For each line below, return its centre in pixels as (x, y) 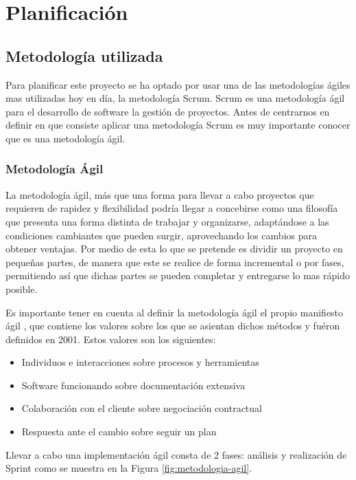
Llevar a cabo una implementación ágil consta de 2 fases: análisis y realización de (176, 454)
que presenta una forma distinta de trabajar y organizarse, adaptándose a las (167, 221)
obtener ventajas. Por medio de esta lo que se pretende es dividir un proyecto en (174, 249)
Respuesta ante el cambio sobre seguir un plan (119, 432)
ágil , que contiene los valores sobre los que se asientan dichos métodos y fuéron (173, 326)
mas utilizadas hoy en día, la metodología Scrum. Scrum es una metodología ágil (175, 98)
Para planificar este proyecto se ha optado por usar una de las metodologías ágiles (178, 84)
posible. (22, 288)
